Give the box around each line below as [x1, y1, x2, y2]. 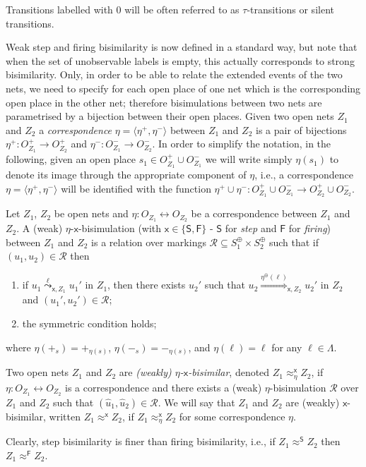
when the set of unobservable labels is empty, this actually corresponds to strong [6, 53, 355, 68]
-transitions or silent [247, 2, 334, 16]
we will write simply [205, 152, 293, 166]
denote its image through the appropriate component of [6, 167, 247, 181]
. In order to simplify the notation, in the [152, 136, 331, 151]
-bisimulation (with [78, 221, 162, 236]
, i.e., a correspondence [254, 167, 353, 181]
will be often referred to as [124, 2, 240, 16]
